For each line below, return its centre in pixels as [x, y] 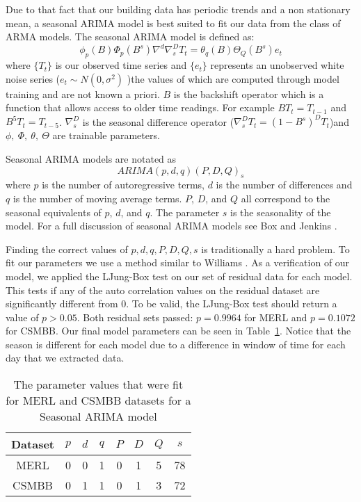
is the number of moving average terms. [97, 198]
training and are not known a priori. [83, 94]
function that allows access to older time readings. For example [140, 107]
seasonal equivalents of [54, 212]
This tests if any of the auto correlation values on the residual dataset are [163, 290]
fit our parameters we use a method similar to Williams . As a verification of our [178, 262]
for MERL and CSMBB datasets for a [98, 400]
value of [22, 317]
